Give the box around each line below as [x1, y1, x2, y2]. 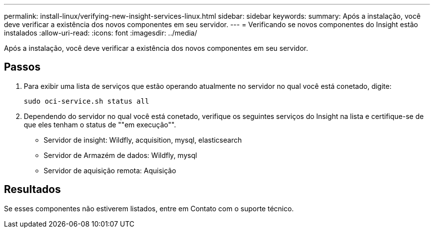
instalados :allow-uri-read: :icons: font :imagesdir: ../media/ [4, 29, 197, 37]
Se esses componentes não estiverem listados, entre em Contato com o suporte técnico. [4, 204, 294, 213]
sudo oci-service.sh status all [24, 97, 149, 105]
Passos [4, 61, 41, 74]
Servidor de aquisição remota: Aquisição [44, 166, 176, 175]
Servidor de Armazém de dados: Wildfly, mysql [44, 151, 197, 159]
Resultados [4, 183, 61, 196]
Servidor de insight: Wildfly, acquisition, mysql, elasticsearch [44, 135, 242, 144]
